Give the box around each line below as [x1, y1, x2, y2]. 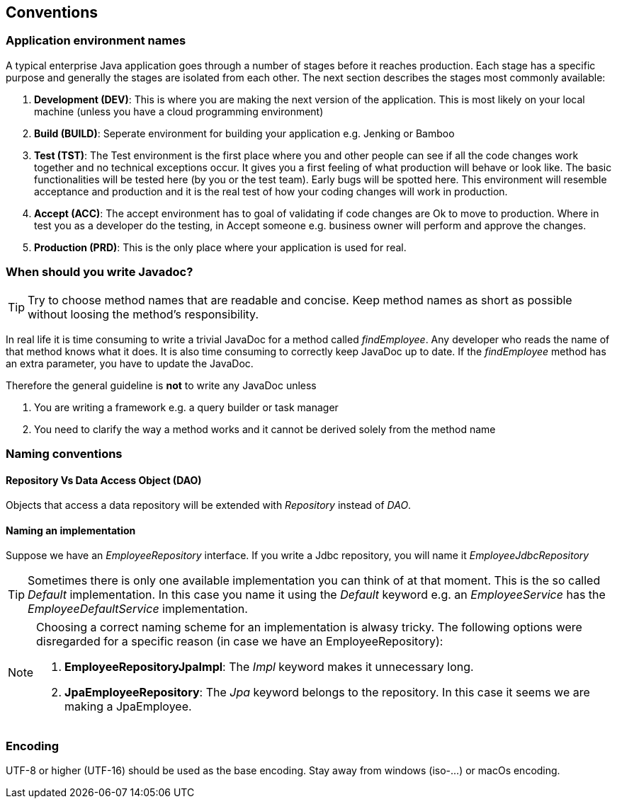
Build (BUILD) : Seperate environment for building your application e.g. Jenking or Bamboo [34, 127, 455, 139]
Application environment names [6, 33, 186, 48]
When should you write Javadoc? [6, 265, 193, 280]
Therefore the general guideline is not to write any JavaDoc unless [6, 379, 317, 391]
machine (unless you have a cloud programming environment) [34, 105, 324, 117]
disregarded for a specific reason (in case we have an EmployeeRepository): [36, 634, 443, 649]
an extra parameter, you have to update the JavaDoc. [6, 357, 254, 369]
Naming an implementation [6, 524, 136, 536]
